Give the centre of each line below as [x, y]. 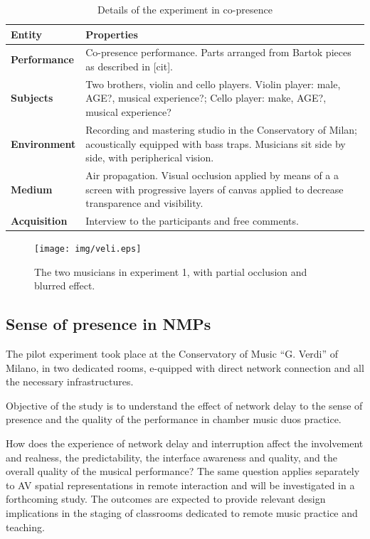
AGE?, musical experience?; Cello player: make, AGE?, [206, 98]
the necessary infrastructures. [70, 381]
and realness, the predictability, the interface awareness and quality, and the [171, 457]
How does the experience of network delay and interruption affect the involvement [185, 443]
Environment [43, 143]
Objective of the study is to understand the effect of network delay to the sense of [184, 405]
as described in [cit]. [129, 66]
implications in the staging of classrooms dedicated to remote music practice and [182, 513]
